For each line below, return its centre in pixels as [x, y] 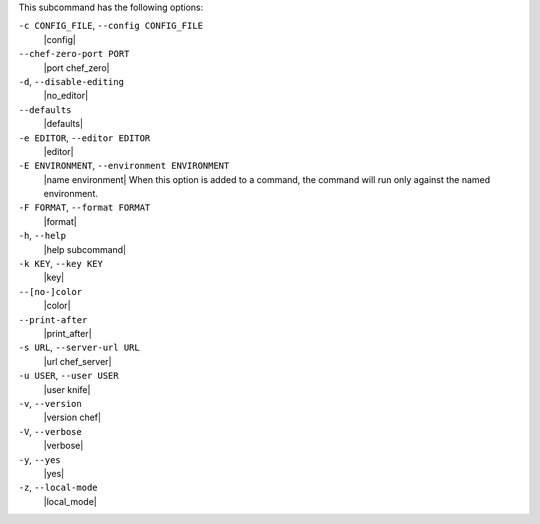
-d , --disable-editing [71, 81]
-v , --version [50, 403]
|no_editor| [66, 96]
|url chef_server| [77, 361]
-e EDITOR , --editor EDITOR [84, 137]
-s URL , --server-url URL [79, 347]
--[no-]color [50, 291]
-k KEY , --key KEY [61, 264]
